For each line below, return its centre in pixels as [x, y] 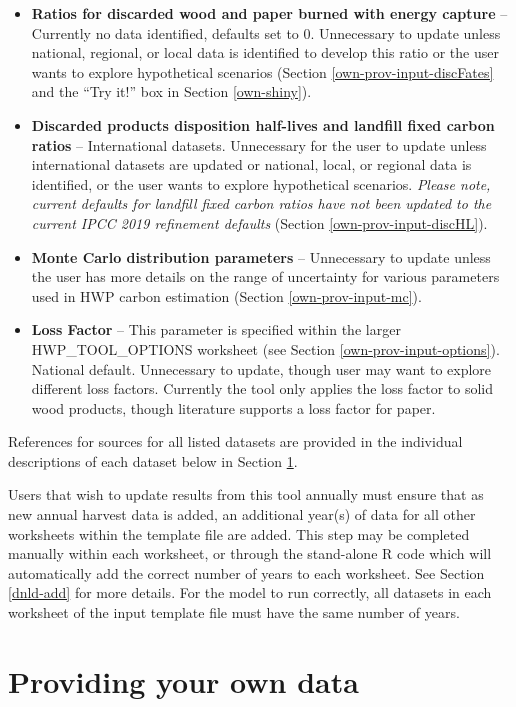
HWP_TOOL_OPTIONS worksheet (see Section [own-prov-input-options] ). [265, 348]
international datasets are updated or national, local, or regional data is [251, 164]
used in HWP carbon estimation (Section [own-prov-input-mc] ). [226, 295]
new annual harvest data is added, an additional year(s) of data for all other [242, 514]
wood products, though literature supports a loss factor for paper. [233, 407]
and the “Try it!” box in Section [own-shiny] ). [171, 91]
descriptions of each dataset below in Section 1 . [153, 460]
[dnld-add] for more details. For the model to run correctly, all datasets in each [250, 592]
